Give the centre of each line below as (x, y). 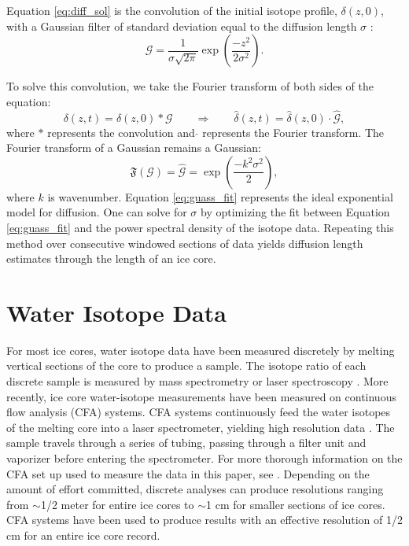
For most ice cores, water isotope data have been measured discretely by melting (201, 350)
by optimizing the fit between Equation (295, 212)
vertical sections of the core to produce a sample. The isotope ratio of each (186, 365)
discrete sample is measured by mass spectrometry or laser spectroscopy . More (197, 381)
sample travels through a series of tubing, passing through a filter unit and (186, 443)
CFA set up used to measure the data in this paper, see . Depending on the (188, 473)
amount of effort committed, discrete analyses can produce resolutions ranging (195, 489)
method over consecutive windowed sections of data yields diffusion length (185, 243)
